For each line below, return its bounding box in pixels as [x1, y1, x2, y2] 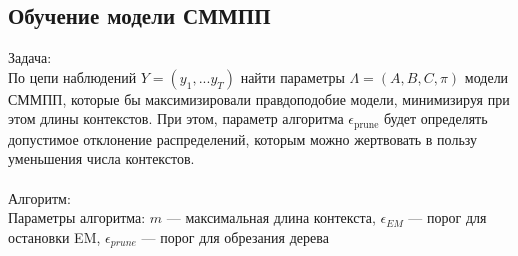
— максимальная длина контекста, [166, 207, 376, 228]
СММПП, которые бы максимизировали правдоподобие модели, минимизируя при [8, 88, 510, 109]
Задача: [8, 47, 52, 68]
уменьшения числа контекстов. [8, 148, 195, 169]
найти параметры [240, 66, 345, 87]
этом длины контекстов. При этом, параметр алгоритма [8, 108, 344, 129]
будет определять [383, 108, 488, 129]
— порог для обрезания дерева [141, 226, 329, 247]
